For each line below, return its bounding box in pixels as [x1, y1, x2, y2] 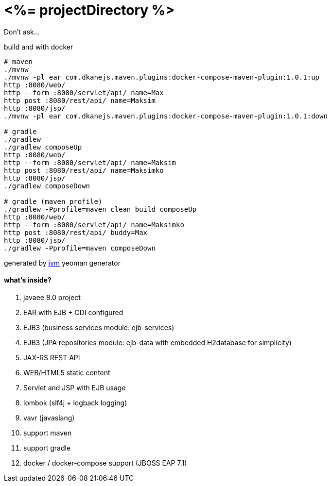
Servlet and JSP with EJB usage [23, 383, 126, 392]
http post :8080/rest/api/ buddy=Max [4, 228, 148, 236]
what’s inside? [4, 276, 52, 285]
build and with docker [4, 42, 73, 51]
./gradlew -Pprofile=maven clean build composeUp [4, 205, 197, 213]
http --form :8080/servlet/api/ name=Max [4, 88, 164, 97]
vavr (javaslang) [23, 413, 75, 422]
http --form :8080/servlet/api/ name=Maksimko [4, 220, 184, 229]
